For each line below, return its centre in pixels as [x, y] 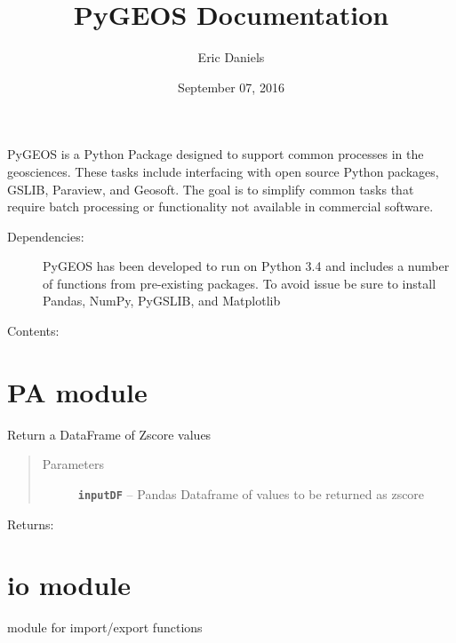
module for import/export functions [105, 627]
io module [69, 585]
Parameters [73, 464]
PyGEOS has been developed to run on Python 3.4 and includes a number [246, 266]
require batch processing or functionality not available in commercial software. [220, 206]
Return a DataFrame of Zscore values [109, 434]
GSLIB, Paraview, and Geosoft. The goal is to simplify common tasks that [211, 189]
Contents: [33, 331]
